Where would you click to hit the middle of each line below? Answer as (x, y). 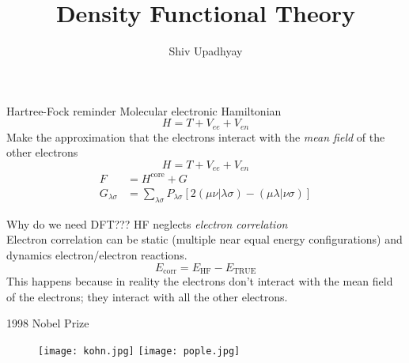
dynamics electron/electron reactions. (97, 254)
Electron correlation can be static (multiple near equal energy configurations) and (204, 239)
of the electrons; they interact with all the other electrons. (147, 296)
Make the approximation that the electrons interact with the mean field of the (196, 136)
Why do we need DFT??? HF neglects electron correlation (147, 223)
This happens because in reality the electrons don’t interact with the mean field (200, 281)
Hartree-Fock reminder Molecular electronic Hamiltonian (144, 110)
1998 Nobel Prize (48, 323)
